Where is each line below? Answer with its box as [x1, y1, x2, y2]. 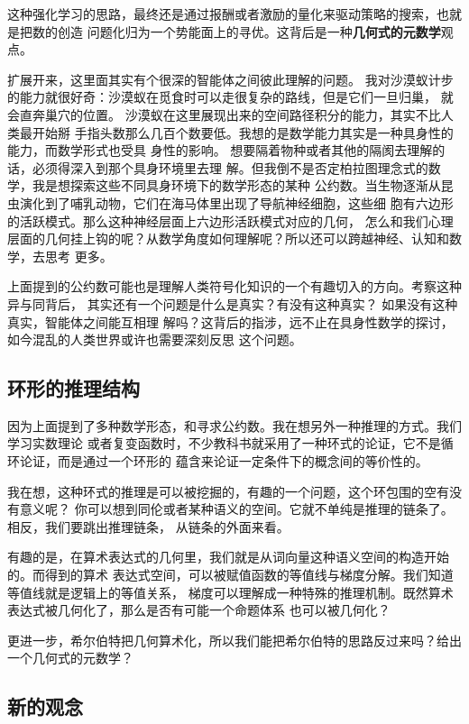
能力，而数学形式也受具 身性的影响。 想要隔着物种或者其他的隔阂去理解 [7, 141, 433, 160]
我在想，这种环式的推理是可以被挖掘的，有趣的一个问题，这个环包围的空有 [7, 481, 449, 500]
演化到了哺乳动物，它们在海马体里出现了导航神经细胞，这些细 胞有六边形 [19, 193, 454, 212]
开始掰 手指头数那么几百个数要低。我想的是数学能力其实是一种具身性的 [32, 123, 454, 142]
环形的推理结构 [7, 374, 140, 402]
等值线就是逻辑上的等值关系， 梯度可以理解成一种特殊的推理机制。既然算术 [7, 582, 454, 601]
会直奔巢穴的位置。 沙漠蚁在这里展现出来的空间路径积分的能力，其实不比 [7, 105, 441, 124]
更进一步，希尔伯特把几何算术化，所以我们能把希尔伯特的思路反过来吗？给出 [7, 630, 462, 649]
